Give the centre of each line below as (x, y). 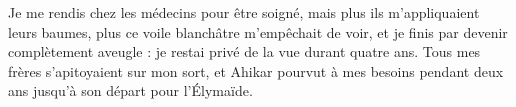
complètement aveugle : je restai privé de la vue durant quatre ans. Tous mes (244, 51)
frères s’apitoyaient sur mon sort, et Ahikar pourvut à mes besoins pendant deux (256, 70)
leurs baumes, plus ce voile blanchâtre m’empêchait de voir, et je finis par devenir (258, 31)
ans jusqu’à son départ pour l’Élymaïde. (130, 90)
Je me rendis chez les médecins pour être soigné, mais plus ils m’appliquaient (244, 12)
